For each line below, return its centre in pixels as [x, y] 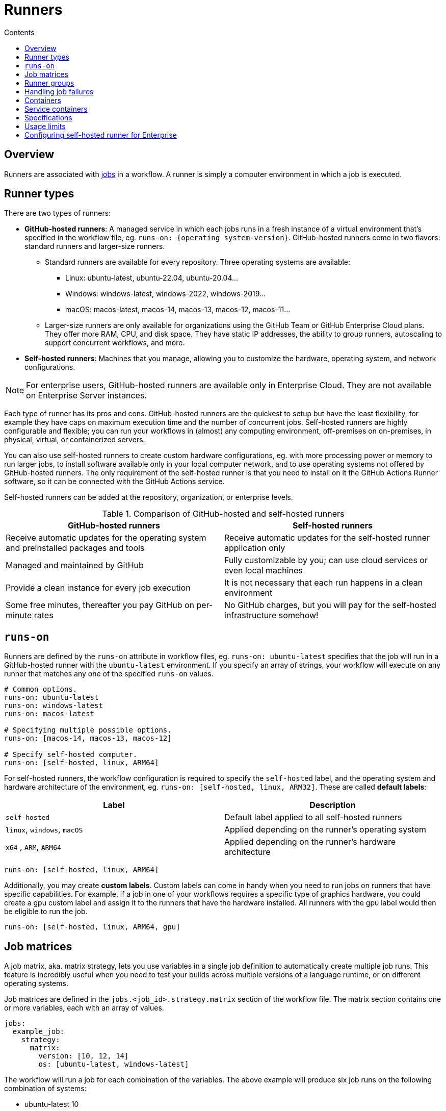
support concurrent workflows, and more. [115, 343]
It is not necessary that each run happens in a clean [324, 583]
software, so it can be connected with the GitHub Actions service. [114, 482]
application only [255, 548]
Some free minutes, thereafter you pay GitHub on [100, 605]
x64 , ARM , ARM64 [33, 847]
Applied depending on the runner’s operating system [325, 830]
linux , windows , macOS [44, 830]
